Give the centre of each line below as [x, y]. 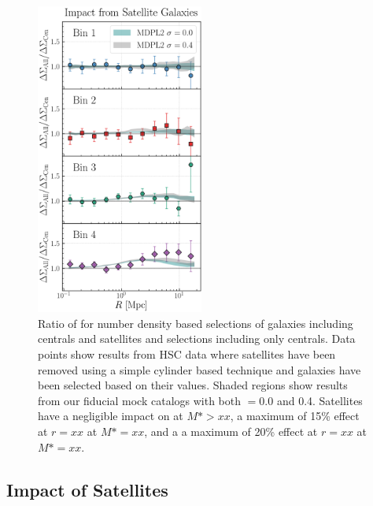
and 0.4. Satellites [319, 400]
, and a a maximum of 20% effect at [231, 431]
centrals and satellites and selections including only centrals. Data [197, 339]
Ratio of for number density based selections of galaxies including [196, 323]
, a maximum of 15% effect [295, 416]
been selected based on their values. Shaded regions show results [193, 385]
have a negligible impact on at [111, 416]
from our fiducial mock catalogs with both [140, 400]
